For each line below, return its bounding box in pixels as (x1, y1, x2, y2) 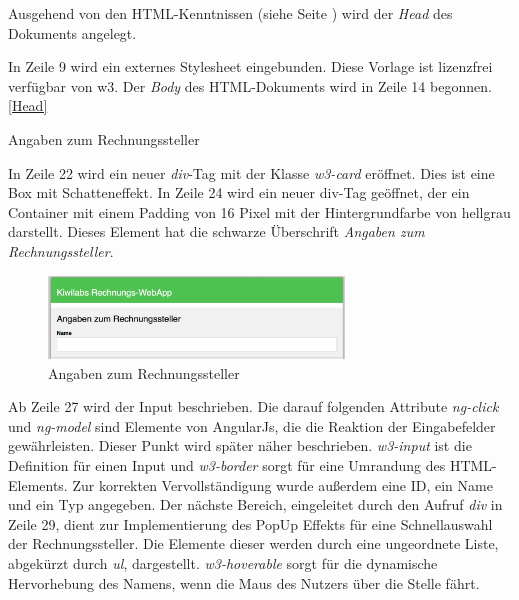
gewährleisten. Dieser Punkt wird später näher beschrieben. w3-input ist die (8, 435, 472, 456)
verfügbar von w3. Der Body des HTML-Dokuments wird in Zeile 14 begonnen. (8, 75, 492, 96)
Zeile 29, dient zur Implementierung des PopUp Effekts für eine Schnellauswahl (8, 513, 493, 534)
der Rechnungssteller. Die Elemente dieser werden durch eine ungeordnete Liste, (8, 533, 499, 554)
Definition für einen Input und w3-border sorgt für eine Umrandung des (8, 454, 446, 475)
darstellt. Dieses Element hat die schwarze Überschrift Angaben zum (8, 221, 425, 242)
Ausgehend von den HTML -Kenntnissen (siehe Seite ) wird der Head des (8, 3, 453, 23)
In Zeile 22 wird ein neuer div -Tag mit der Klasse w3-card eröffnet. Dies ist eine (8, 162, 495, 183)
